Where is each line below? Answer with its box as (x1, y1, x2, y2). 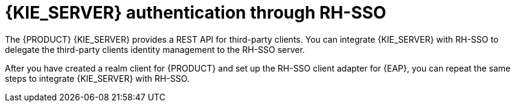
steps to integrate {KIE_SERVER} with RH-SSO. (5, 73, 190, 84)
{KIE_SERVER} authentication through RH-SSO (5, 2, 386, 23)
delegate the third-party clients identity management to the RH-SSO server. (5, 44, 305, 55)
